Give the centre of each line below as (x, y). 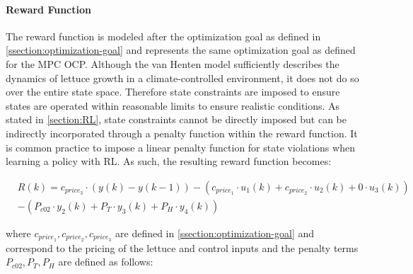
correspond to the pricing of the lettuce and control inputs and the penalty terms (182, 247)
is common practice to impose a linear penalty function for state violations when (180, 147)
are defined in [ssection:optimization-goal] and (215, 233)
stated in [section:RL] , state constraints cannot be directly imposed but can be (176, 119)
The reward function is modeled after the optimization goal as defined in (163, 36)
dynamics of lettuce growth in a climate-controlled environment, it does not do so (182, 78)
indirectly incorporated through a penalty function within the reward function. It (182, 133)
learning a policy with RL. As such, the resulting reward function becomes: (169, 161)
